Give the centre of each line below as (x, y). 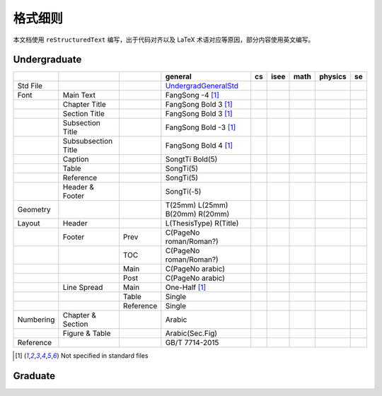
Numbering (36, 320)
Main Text (79, 95)
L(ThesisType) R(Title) (202, 223)
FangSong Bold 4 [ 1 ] (199, 146)
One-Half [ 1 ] (186, 288)
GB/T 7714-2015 (192, 343)
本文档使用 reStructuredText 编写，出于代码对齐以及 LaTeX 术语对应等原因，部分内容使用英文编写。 (164, 40)
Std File (30, 86)
